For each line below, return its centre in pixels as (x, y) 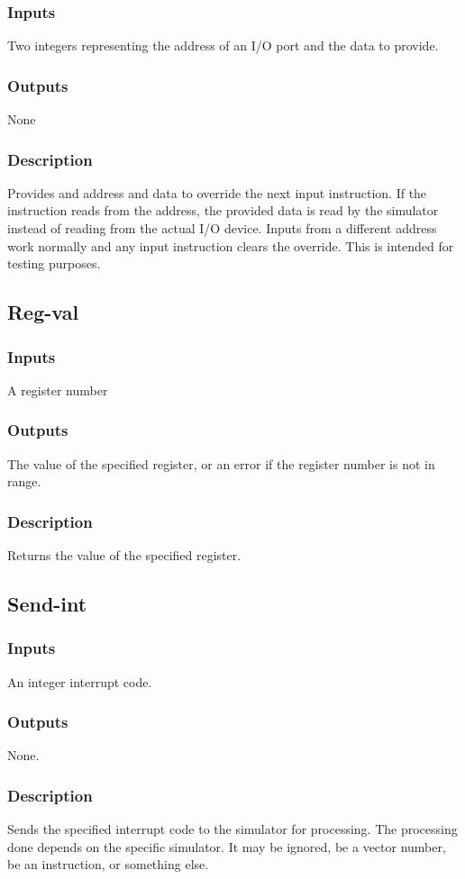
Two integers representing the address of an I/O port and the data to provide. (223, 45)
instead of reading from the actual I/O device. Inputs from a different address (222, 228)
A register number (58, 390)
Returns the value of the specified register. (124, 555)
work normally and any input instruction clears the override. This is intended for (231, 245)
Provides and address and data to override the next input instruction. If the (217, 192)
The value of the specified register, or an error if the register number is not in (221, 463)
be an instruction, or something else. (108, 864)
